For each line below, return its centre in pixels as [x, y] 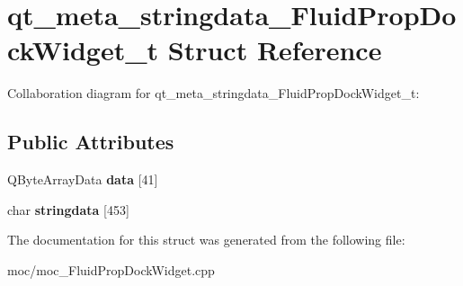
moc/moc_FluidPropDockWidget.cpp [111, 269]
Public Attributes [91, 142]
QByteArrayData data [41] [83, 179]
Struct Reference [275, 50]
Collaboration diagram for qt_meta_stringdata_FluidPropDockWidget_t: [214, 93]
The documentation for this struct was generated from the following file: [206, 240]
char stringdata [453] [68, 209]
